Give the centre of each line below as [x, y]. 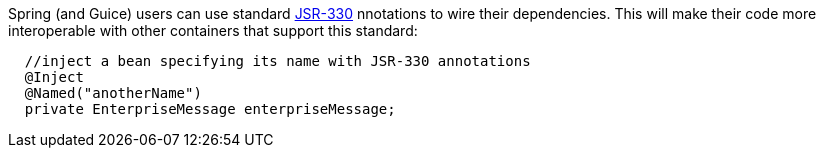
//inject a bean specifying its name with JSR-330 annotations [277, 61]
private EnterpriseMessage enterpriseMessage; [210, 109]
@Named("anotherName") [113, 93]
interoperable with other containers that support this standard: [213, 30]
